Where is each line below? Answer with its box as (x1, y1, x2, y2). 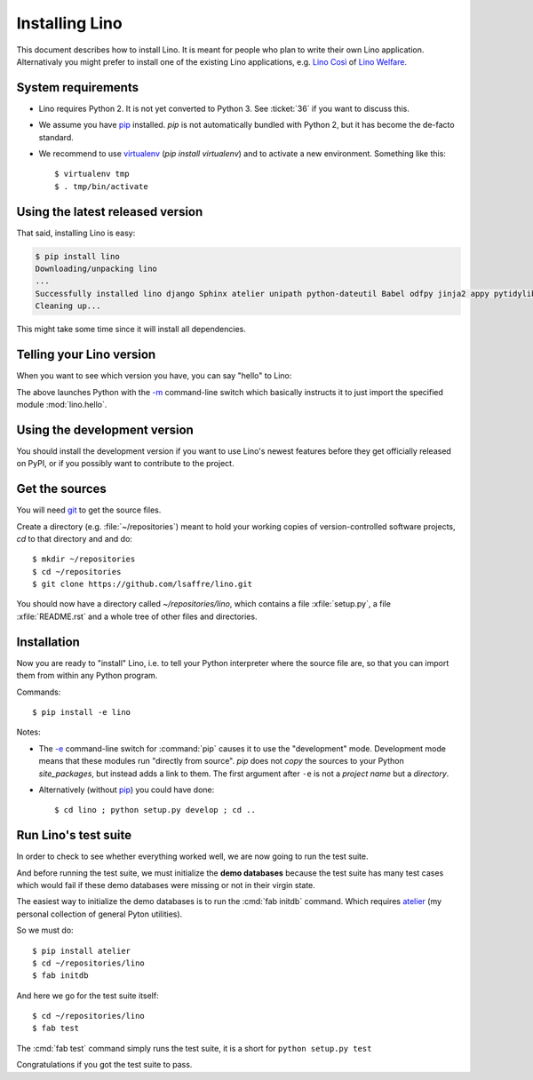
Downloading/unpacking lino (35, 264, 157, 274)
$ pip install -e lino (32, 707, 131, 717)
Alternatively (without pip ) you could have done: (38, 784, 215, 795)
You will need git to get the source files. (16, 504, 162, 515)
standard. (38, 131, 75, 142)
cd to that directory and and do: (16, 533, 133, 544)
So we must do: (16, 925, 75, 936)
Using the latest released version (16, 204, 203, 219)
